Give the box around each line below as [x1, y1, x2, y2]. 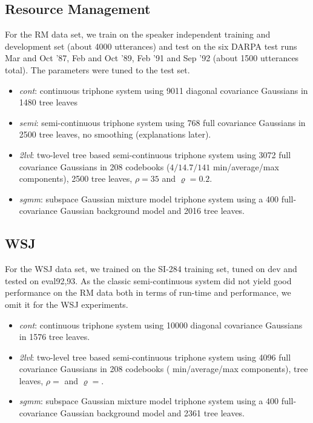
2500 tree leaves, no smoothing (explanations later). [19, 128, 211, 141]
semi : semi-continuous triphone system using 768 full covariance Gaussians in [19, 116, 306, 128]
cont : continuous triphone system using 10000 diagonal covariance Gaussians [19, 318, 303, 331]
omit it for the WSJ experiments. [5, 298, 128, 310]
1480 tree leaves [19, 96, 77, 108]
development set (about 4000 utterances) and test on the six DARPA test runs [5, 39, 297, 52]
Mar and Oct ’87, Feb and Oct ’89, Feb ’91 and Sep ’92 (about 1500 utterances [5, 52, 299, 64]
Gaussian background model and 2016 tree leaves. [60, 204, 245, 217]
